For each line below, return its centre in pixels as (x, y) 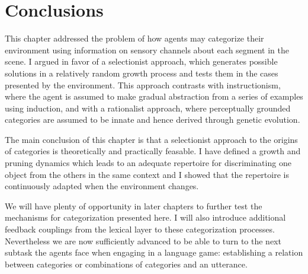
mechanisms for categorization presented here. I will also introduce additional (145, 217)
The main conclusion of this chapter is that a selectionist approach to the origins (151, 139)
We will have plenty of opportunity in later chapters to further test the (134, 205)
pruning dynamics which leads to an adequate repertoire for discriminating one (148, 163)
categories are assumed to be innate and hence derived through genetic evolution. (153, 120)
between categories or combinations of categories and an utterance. (126, 264)
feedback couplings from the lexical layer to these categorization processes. (140, 229)
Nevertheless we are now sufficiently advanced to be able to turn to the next (143, 240)
